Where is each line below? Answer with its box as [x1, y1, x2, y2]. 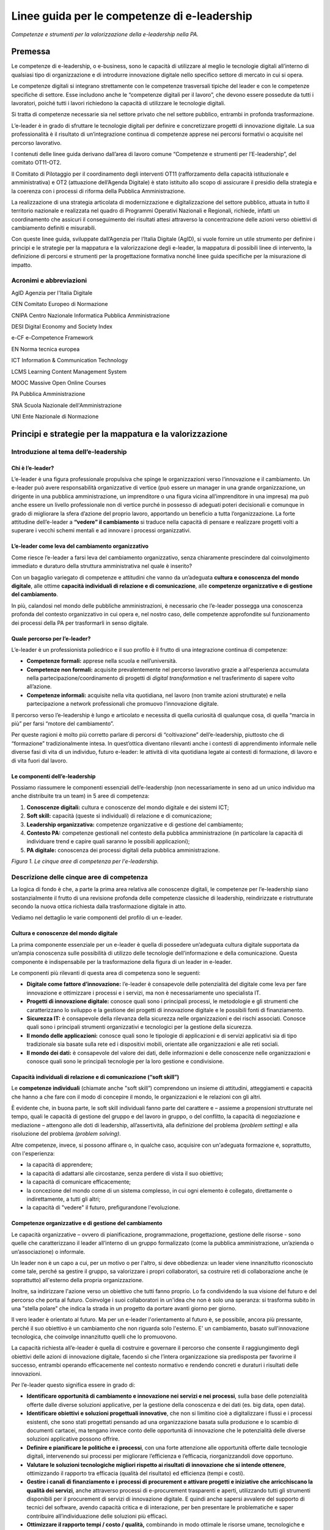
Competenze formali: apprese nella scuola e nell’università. [26, 657, 177, 665]
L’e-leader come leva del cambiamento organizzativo [11, 542, 149, 550]
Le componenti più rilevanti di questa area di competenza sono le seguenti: [11, 969, 201, 976]
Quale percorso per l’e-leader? [11, 635, 91, 642]
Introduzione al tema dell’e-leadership [11, 447, 127, 456]
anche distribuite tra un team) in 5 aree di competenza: [11, 793, 150, 800]
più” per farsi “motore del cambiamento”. [11, 720, 114, 728]
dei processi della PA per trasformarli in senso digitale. [11, 619, 149, 627]
